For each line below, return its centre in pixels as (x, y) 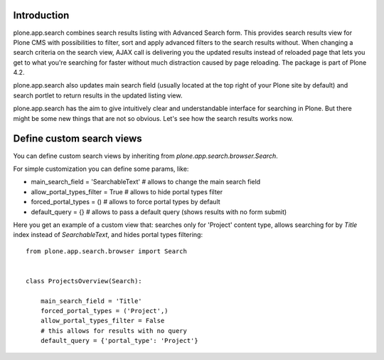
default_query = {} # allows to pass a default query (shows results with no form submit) (159, 212)
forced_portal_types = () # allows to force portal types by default (126, 202)
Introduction (41, 15)
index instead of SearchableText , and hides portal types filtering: (108, 235)
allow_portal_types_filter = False (102, 321)
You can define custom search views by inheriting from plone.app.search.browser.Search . (145, 156)
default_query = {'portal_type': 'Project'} (119, 341)
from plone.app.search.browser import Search (107, 251)
